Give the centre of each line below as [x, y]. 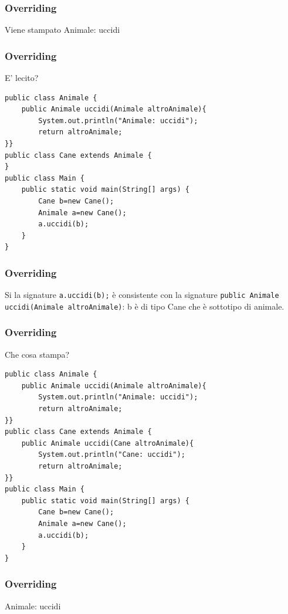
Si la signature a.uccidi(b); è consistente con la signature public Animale [142, 295]
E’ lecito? [22, 78]
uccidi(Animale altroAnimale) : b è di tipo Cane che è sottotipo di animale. [145, 306]
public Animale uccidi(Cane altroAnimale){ [108, 443]
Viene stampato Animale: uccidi [62, 30]
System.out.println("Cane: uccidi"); [112, 455]
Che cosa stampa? [37, 354]
